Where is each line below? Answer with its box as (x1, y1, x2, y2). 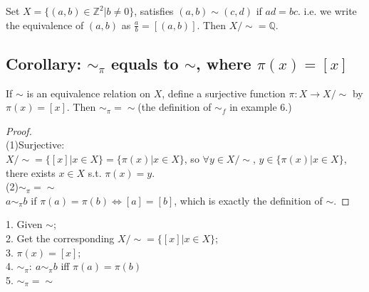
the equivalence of (6, 17, 84, 32)
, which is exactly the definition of (174, 193, 323, 207)
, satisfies (134, 4, 174, 18)
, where (195, 52, 251, 74)
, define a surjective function (162, 85, 286, 100)
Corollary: (6, 52, 82, 74)
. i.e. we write (297, 4, 357, 18)
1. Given (6, 217, 43, 232)
